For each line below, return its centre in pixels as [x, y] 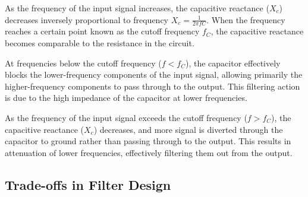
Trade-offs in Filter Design [88, 184]
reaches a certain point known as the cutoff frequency [102, 31]
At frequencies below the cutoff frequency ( [83, 63]
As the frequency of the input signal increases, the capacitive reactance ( [137, 8]
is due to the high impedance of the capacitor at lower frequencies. [126, 98]
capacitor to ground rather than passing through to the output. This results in [148, 141]
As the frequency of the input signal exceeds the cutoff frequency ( [126, 117]
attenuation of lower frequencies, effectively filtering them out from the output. [149, 152]
